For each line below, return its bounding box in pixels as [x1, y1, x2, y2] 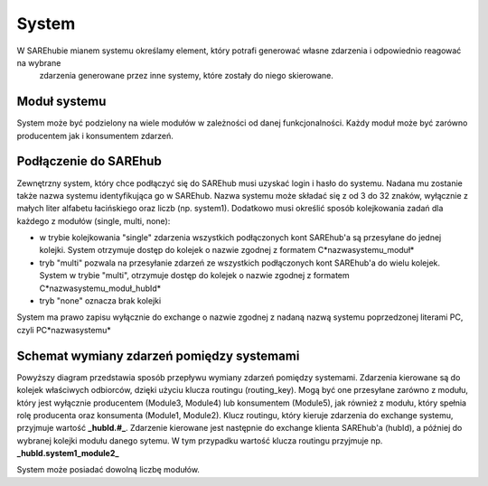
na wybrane [16, 57, 61, 68]
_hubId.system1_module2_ [16, 448, 119, 459]
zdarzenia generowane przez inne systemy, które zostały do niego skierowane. [39, 70, 333, 81]
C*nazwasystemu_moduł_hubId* [39, 283, 162, 294]
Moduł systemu [16, 94, 107, 109]
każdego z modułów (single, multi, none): [16, 215, 171, 226]
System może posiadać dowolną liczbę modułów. [16, 464, 201, 475]
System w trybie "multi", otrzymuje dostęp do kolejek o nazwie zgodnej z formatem [39, 270, 350, 281]
